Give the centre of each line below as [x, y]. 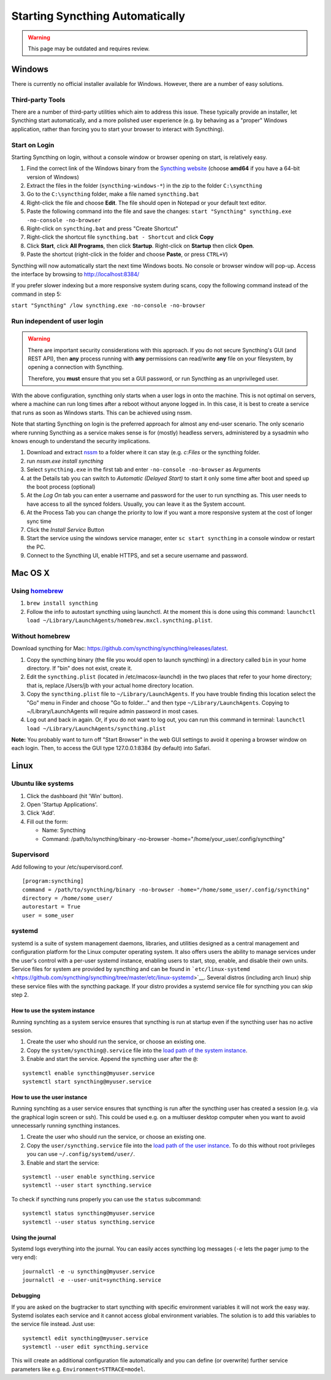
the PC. [36, 547]
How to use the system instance [53, 1010]
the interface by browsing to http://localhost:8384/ [75, 274]
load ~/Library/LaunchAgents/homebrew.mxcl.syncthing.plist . [120, 621]
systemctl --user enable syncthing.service [89, 1177]
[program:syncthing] [53, 881]
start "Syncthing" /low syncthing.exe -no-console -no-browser [108, 306]
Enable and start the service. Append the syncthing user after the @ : [112, 1059]
